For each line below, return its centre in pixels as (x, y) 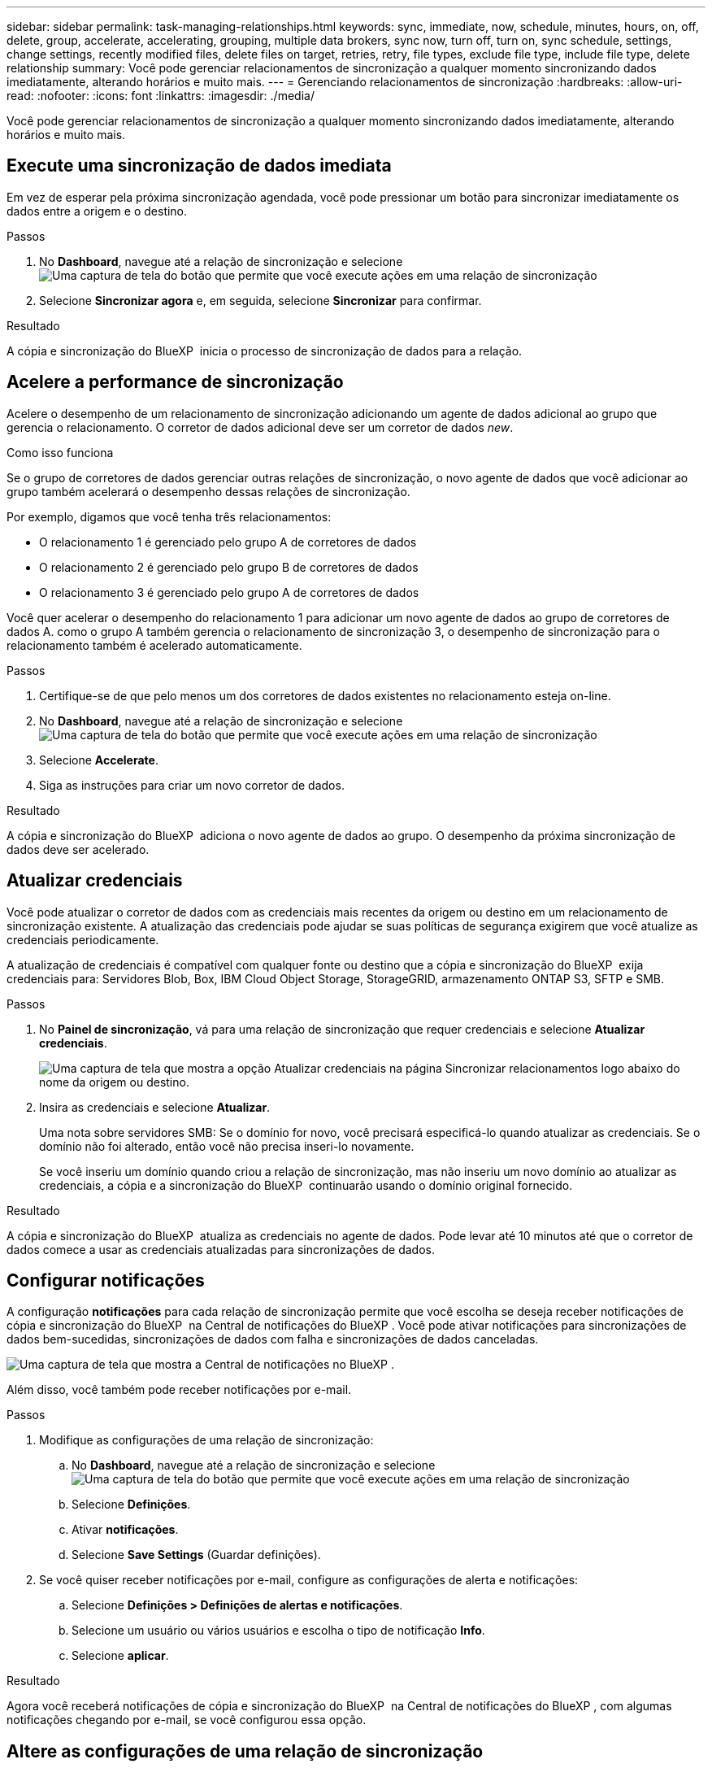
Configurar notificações (106, 1280)
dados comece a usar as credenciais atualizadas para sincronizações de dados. (221, 1249)
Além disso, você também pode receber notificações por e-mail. (179, 1390)
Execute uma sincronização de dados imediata (199, 166)
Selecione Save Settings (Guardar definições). (196, 1555)
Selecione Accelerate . (99, 760)
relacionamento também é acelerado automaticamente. (154, 645)
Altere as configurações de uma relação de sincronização (245, 1751)
